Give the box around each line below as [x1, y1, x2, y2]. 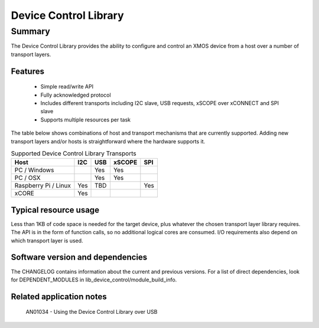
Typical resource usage [11, 205, 100, 215]
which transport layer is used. [11, 237, 83, 244]
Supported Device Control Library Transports [11, 149, 136, 158]
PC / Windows [14, 166, 54, 174]
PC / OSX [14, 174, 41, 182]
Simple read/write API [40, 83, 94, 90]
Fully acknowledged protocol [40, 91, 112, 99]
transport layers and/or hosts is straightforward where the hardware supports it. [11, 137, 206, 145]
